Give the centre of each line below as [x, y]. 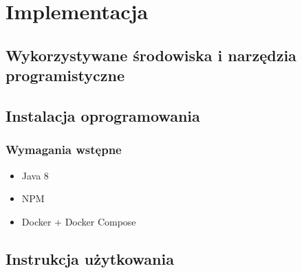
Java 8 [35, 175]
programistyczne [65, 75]
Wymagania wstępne [64, 150]
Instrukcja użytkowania [90, 258]
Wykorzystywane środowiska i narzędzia [151, 55]
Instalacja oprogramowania [103, 115]
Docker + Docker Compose [79, 221]
